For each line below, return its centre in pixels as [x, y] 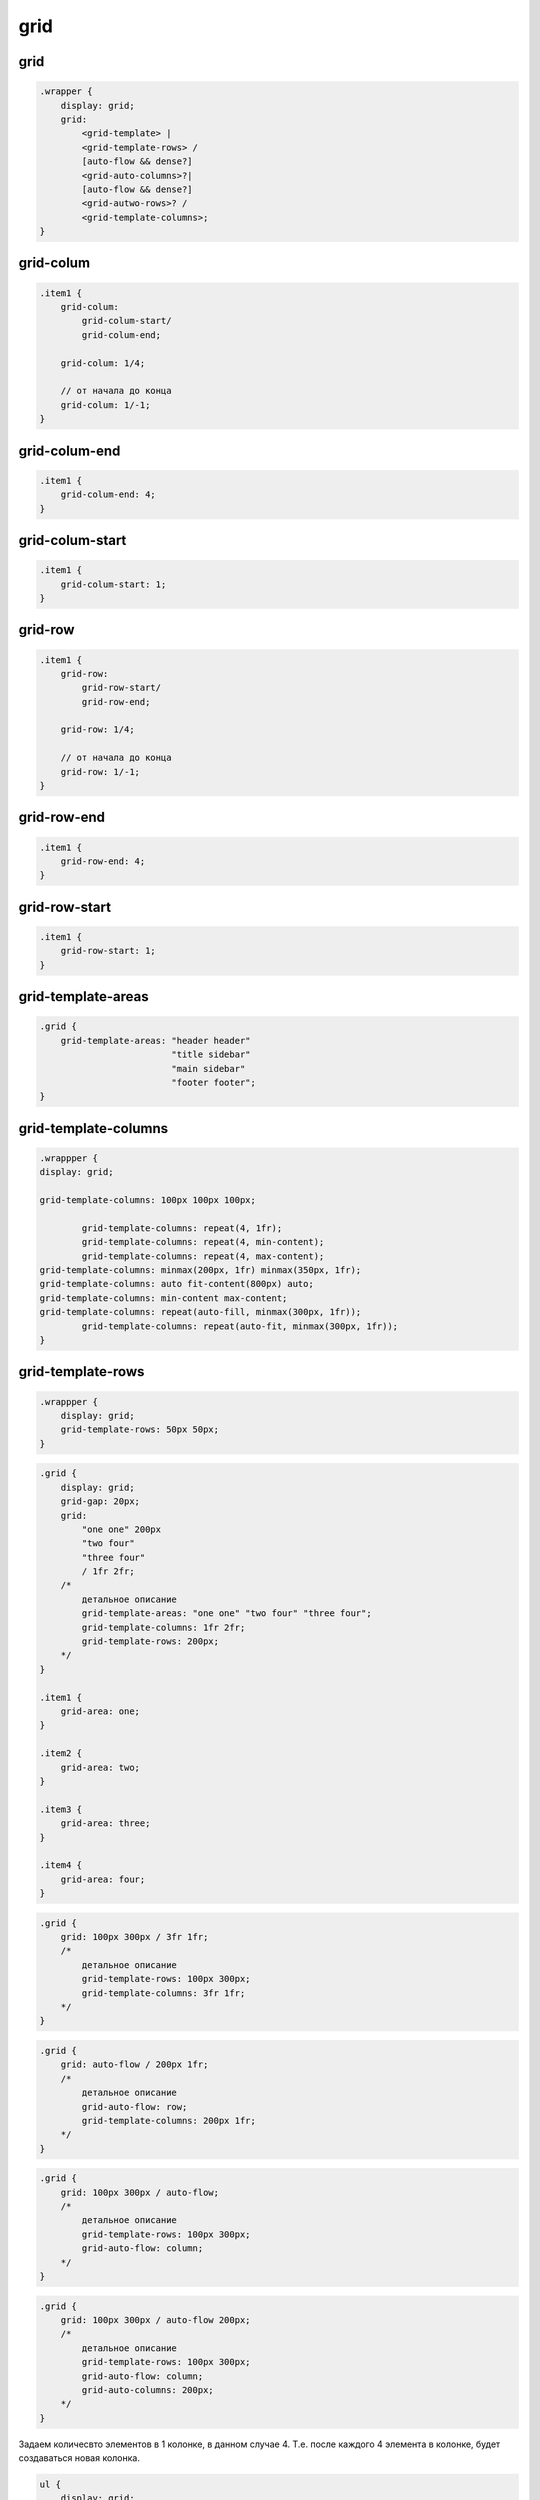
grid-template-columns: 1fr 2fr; [163, 1627]
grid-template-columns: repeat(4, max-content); [203, 1256]
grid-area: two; [100, 1767]
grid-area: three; [105, 1823]
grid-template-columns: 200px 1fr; [169, 2120]
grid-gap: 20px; [100, 1501]
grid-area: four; [103, 1879]
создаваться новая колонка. [79, 2458]
